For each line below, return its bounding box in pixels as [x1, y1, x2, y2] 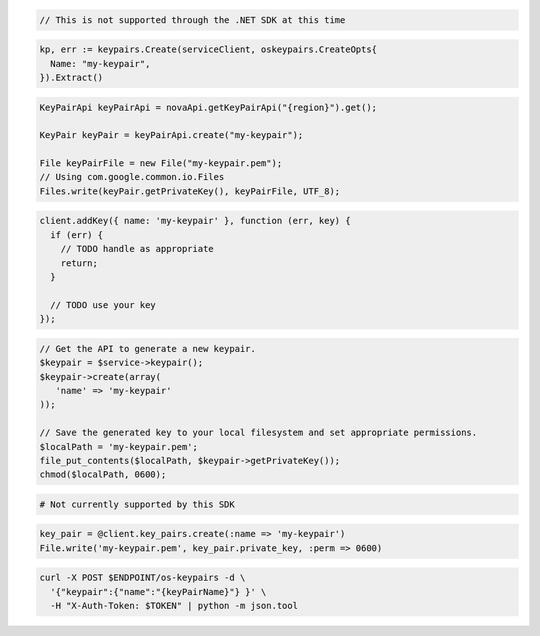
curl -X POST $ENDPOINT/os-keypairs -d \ [39, 572, 246, 584]
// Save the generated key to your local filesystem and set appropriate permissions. [39, 427, 478, 439]
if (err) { [50, 229, 104, 240]
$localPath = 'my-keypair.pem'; [39, 441, 199, 452]
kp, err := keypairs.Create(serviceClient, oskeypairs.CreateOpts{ [39, 44, 378, 55]
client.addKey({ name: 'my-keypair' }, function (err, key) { [39, 215, 351, 227]
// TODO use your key [50, 299, 157, 310]
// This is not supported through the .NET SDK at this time [39, 14, 346, 25]
